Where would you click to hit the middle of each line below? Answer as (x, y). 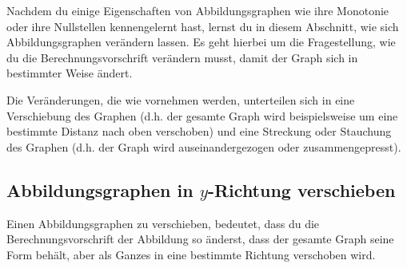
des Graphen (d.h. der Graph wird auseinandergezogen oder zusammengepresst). (204, 146)
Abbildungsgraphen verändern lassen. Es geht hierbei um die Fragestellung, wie (201, 42)
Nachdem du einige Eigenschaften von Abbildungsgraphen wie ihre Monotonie (198, 10)
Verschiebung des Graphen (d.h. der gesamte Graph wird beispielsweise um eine (202, 115)
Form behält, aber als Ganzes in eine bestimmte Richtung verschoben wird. (191, 254)
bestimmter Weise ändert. (70, 73)
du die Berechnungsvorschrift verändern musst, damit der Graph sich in (182, 57)
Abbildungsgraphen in (100, 189)
